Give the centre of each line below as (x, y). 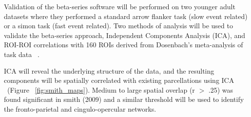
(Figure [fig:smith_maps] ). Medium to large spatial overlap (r (101, 89)
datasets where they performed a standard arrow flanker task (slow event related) (126, 16)
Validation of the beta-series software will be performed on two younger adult (120, 6)
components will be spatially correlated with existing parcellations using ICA (119, 80)
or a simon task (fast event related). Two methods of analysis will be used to (118, 26)
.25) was (221, 89)
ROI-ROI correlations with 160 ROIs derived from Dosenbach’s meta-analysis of (124, 45)
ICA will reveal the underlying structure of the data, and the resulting (109, 70)
